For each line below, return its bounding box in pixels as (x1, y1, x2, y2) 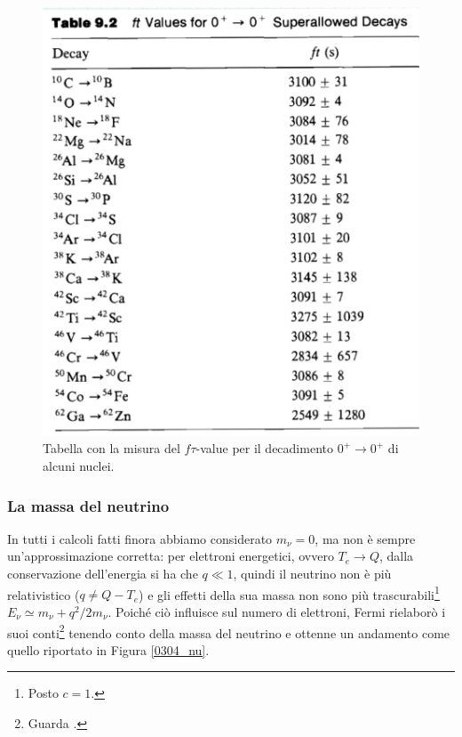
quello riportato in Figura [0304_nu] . (7, 640, 210, 659)
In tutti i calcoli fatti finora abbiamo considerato (7, 529, 273, 547)
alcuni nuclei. (43, 457, 115, 475)
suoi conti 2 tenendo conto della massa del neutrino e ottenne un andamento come (7, 620, 450, 642)
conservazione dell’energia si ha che (7, 564, 198, 583)
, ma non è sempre (315, 529, 416, 547)
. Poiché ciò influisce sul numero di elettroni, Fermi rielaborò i (108, 602, 446, 620)
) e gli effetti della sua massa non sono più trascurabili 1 (139, 582, 440, 603)
